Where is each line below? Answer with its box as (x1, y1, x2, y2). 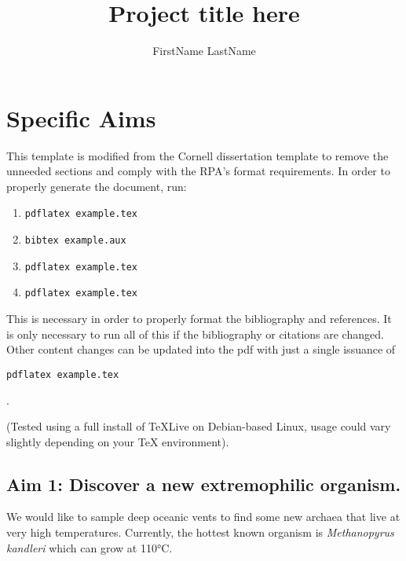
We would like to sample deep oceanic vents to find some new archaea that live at (6, 508, 401, 525)
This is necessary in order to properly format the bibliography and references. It (6, 310, 392, 327)
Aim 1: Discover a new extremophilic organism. (6, 471, 401, 496)
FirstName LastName (152, 42, 256, 59)
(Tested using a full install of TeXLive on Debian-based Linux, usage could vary (6, 418, 391, 434)
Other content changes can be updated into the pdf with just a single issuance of (6, 341, 396, 357)
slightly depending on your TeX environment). (6, 433, 229, 449)
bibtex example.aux (24, 235, 126, 247)
